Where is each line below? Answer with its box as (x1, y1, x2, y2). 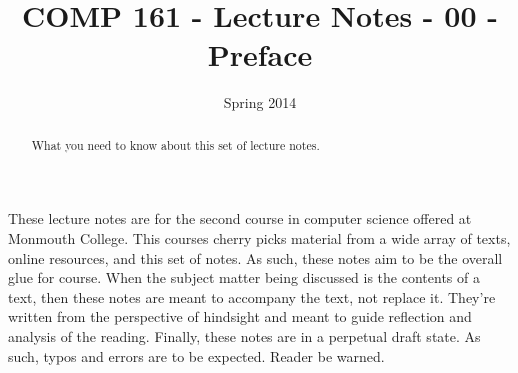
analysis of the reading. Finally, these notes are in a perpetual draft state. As (8, 325, 481, 346)
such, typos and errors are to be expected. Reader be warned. (8, 345, 385, 366)
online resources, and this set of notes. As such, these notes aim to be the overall (8, 247, 503, 268)
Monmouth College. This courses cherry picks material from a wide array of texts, (8, 227, 511, 248)
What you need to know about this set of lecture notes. (31, 136, 320, 153)
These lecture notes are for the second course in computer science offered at (8, 208, 472, 229)
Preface (207, 34, 313, 75)
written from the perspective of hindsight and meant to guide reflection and (8, 306, 472, 327)
